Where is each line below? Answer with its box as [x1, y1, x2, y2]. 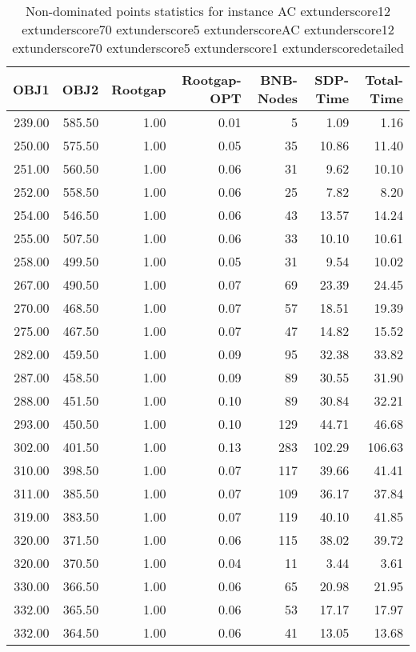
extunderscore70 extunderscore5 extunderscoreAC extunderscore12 [22, 20, 394, 38]
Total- [365, 70, 403, 89]
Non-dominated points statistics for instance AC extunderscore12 [25, 2, 391, 20]
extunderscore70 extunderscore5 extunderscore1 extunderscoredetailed [12, 38, 404, 57]
